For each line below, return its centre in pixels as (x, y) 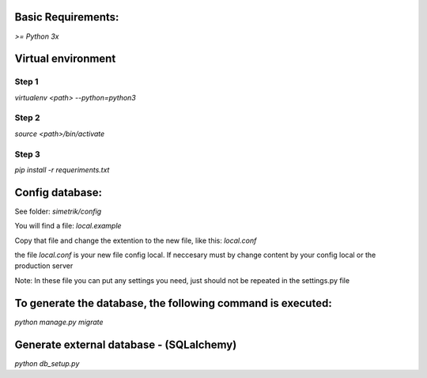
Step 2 (27, 118)
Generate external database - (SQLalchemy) (126, 344)
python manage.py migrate (59, 322)
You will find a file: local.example (68, 226)
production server (44, 266)
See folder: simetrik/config (58, 211)
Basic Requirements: (67, 17)
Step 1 (26, 81)
